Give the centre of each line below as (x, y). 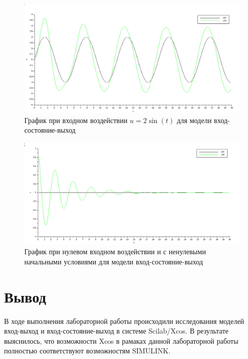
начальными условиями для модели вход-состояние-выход (114, 261)
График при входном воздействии (76, 120)
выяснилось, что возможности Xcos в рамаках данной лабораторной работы (121, 340)
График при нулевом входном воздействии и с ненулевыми (115, 251)
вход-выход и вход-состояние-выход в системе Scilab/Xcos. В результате (116, 331)
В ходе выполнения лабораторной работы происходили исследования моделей (124, 321)
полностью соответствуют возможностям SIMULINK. (87, 351)
